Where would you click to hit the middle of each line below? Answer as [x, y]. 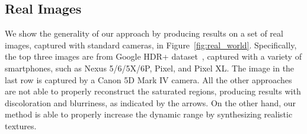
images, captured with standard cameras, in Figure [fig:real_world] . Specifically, [151, 45]
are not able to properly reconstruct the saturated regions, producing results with [153, 91]
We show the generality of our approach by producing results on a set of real [144, 33]
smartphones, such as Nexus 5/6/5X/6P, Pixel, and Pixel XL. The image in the [150, 68]
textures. [21, 125]
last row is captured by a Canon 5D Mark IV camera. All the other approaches [148, 79]
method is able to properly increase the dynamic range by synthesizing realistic [149, 114]
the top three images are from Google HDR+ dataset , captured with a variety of [153, 56]
